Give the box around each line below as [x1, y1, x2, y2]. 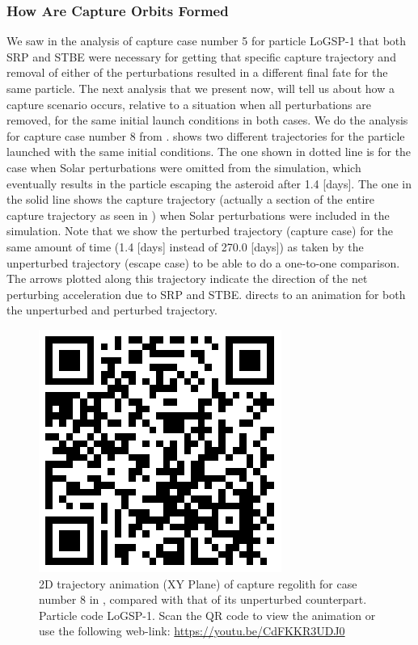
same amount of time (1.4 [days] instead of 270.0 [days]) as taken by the [6, 238, 364, 255]
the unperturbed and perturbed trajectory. [6, 301, 217, 318]
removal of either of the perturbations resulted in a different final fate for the [6, 64, 388, 81]
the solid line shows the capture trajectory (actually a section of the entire [6, 191, 375, 208]
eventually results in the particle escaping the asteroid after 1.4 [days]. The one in [6, 175, 412, 192]
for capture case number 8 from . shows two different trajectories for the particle [6, 127, 405, 144]
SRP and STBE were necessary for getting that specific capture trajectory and [6, 48, 396, 65]
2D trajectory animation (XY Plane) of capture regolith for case [39, 575, 357, 592]
